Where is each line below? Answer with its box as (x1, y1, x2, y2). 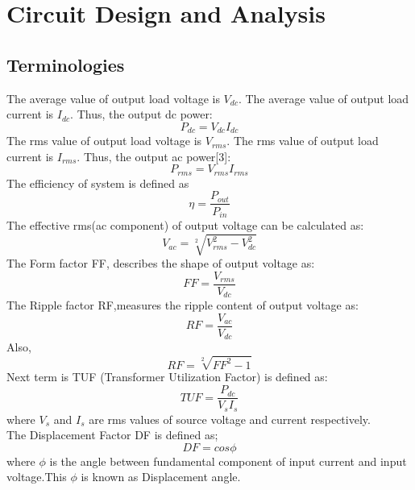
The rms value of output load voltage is (6, 132, 202, 149)
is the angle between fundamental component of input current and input (49, 452, 407, 469)
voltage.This (6, 468, 67, 485)
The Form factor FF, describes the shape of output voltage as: (6, 255, 315, 272)
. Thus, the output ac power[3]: (77, 147, 231, 164)
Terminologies (6, 52, 125, 77)
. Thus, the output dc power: (70, 106, 213, 122)
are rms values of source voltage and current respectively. (89, 410, 371, 427)
